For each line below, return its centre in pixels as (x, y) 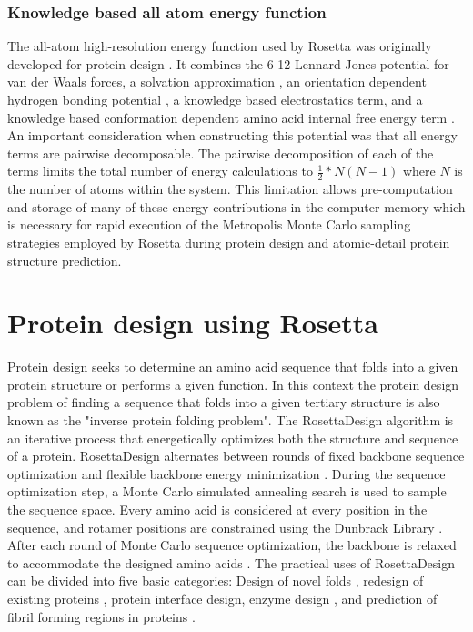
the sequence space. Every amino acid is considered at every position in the (217, 510)
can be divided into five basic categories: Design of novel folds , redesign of (216, 581)
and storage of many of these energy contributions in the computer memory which (236, 206)
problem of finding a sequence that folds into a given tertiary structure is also (224, 402)
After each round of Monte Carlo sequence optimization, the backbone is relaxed (232, 545)
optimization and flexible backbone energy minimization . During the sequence (226, 473)
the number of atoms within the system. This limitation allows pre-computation (230, 189)
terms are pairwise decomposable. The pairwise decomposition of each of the (221, 153)
